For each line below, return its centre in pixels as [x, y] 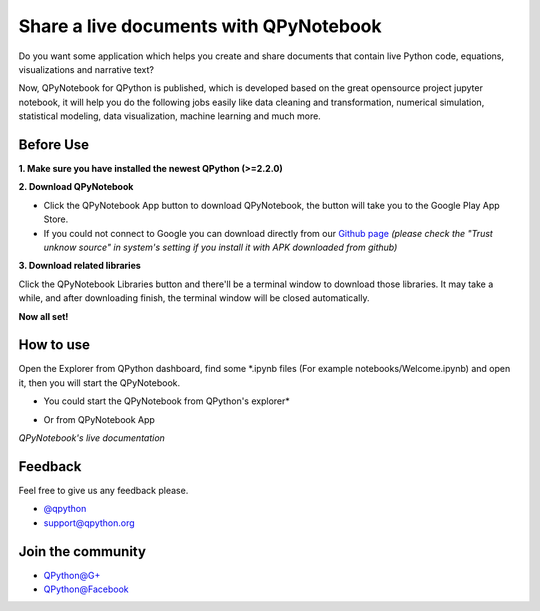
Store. [56, 219]
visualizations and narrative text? [86, 69]
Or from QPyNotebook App [99, 419]
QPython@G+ [72, 575]
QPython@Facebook [86, 589]
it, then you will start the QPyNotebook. [99, 382]
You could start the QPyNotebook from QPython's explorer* [166, 401]
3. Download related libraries [80, 266]
